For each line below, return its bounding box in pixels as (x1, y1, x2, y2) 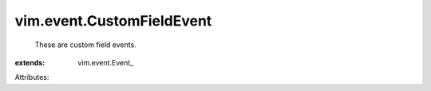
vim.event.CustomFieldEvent (14, 12, 212, 30)
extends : (14, 57, 45, 67)
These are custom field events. (34, 40, 137, 49)
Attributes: (14, 73, 49, 82)
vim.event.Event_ (77, 57, 134, 67)
